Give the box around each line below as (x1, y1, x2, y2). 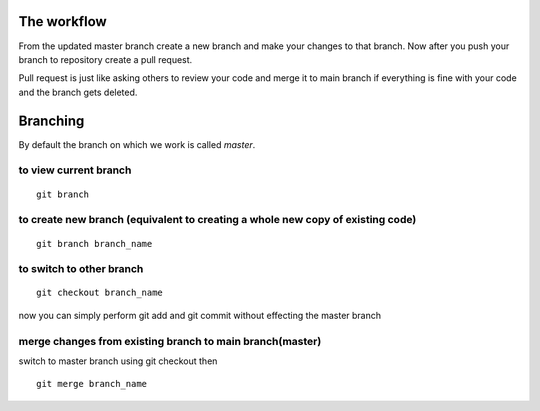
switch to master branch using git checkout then (18, 355, 218, 367)
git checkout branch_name (36, 287, 164, 299)
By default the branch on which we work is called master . (18, 138, 256, 150)
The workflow (18, 13, 107, 30)
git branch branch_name (36, 238, 153, 249)
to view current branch (18, 163, 132, 177)
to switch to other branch (18, 262, 144, 276)
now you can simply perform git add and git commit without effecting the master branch (18, 309, 382, 321)
